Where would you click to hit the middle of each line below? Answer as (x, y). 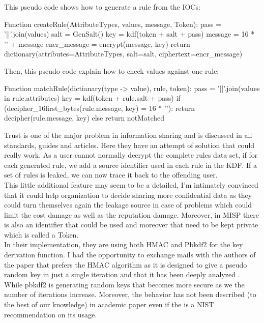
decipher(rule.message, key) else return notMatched (84, 118)
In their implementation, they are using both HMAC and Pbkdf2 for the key (124, 244)
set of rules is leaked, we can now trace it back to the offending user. (111, 175)
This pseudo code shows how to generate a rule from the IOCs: (102, 7)
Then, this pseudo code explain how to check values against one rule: (112, 70)
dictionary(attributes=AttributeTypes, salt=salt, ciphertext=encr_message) (123, 54)
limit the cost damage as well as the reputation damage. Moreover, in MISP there (132, 214)
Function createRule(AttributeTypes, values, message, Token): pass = (113, 24)
